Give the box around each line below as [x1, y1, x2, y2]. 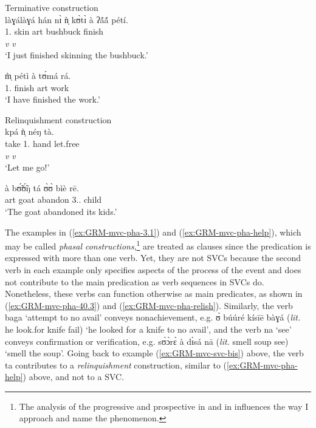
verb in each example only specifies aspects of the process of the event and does [5, 263, 301, 276]
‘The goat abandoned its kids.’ [5, 205, 117, 217]
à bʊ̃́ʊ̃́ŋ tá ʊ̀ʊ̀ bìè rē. [5, 181, 79, 194]
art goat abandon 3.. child [5, 193, 102, 206]
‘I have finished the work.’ [5, 93, 100, 106]
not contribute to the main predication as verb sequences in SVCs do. [5, 275, 264, 288]
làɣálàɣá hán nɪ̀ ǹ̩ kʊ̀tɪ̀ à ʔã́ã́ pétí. [5, 13, 128, 25]
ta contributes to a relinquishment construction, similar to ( [5, 358, 227, 371]
